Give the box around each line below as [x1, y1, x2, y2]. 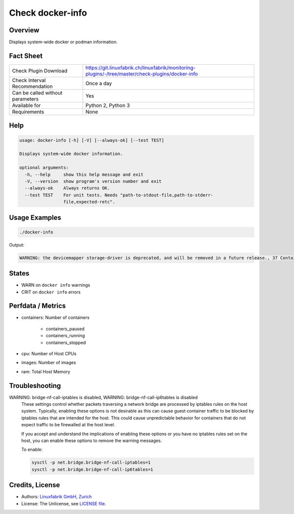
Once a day [85, 80, 112, 87]
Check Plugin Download [12, 67, 68, 74]
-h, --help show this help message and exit [24, 171, 144, 177]
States [9, 269, 29, 278]
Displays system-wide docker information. [19, 151, 123, 157]
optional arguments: [19, 165, 69, 171]
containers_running [46, 333, 85, 339]
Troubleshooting [9, 381, 61, 390]
